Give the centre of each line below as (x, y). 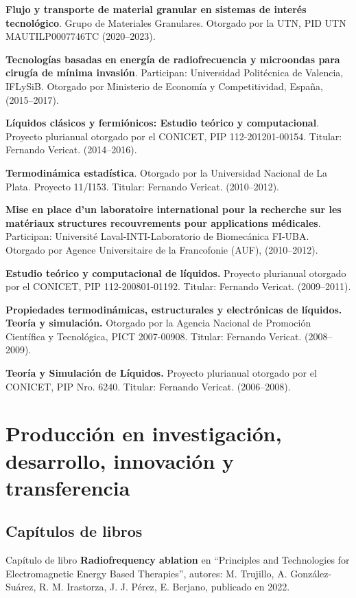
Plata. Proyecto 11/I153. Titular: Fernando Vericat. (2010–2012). (142, 186)
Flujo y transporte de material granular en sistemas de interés (156, 9)
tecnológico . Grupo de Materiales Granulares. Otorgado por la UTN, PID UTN (176, 22)
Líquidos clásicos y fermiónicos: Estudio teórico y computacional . (163, 123)
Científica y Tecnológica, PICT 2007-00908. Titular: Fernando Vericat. (154, 336)
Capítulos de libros (74, 531)
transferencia (68, 487)
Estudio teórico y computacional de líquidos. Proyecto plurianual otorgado (176, 273)
